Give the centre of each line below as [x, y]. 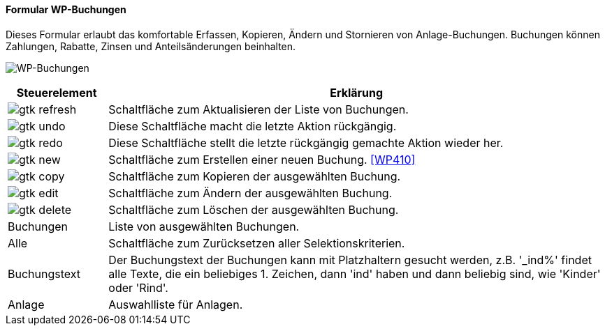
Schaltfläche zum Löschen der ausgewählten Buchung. [254, 209]
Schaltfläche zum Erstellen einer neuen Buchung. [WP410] [262, 159]
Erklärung [357, 92]
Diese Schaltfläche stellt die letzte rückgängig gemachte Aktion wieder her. [306, 143]
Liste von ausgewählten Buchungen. [204, 226]
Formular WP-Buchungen [66, 9]
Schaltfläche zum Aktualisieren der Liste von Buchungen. [258, 109]
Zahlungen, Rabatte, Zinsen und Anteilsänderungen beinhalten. [151, 46]
